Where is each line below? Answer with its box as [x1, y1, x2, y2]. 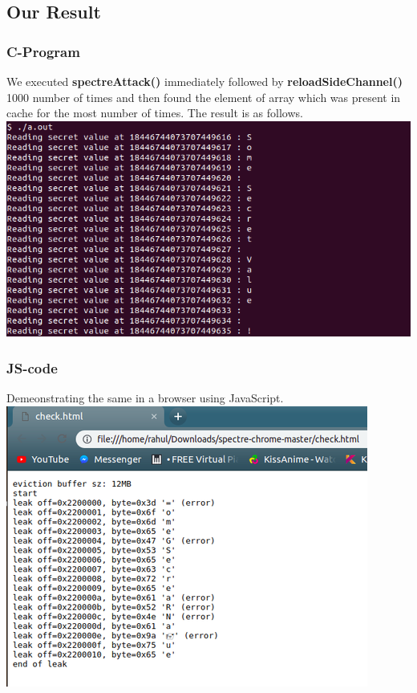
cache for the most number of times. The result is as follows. [6, 104, 303, 121]
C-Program [6, 41, 80, 61]
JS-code [6, 357, 58, 377]
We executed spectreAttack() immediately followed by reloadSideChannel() [6, 73, 403, 89]
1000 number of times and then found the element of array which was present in [6, 88, 401, 105]
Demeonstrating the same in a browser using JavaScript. [6, 389, 284, 406]
